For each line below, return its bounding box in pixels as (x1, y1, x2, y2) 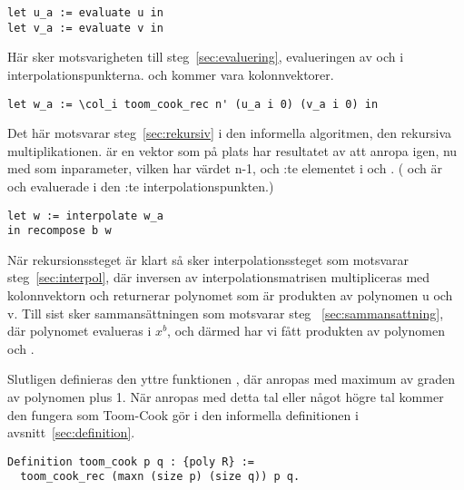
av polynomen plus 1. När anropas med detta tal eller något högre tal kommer (7, 387, 444, 406)
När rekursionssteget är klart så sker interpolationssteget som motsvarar (7, 250, 410, 269)
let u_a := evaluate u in (7, 6, 163, 19)
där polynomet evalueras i (7, 321, 152, 340)
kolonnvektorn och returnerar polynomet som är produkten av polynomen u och (7, 286, 453, 305)
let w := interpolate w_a (7, 209, 163, 222)
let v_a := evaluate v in (7, 21, 163, 34)
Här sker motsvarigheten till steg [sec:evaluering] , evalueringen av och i (7, 47, 404, 66)
